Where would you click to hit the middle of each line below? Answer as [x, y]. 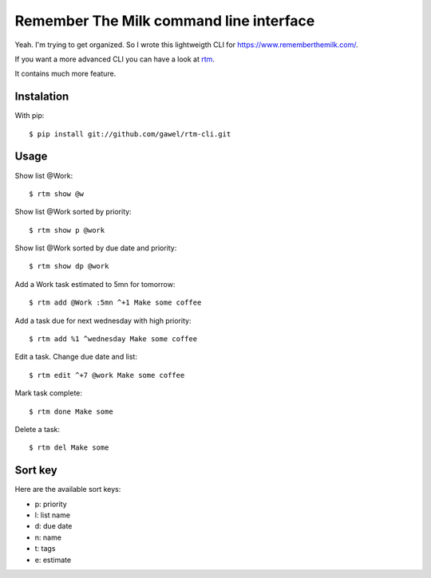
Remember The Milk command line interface [165, 21]
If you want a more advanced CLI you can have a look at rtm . [115, 59]
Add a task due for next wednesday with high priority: [103, 320]
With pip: [30, 116]
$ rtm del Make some [69, 448]
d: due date [53, 526]
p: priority [51, 504]
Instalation [42, 97]
